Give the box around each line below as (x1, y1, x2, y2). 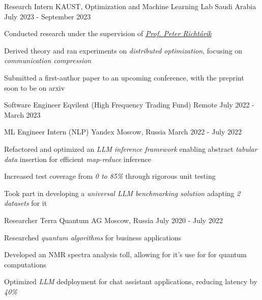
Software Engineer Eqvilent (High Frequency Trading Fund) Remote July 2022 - (4, 99, 254, 110)
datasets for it (4, 198, 47, 208)
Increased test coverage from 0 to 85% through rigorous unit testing (4, 171, 216, 181)
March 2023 (4, 109, 41, 120)
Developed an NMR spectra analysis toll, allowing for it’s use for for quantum (4, 249, 247, 260)
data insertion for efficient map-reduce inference (4, 153, 151, 164)
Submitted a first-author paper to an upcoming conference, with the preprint (4, 72, 244, 83)
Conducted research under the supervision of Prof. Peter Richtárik (4, 28, 212, 39)
